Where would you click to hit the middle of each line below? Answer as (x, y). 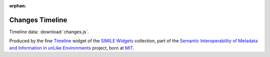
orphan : (18, 6)
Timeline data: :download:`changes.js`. (49, 32)
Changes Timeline (38, 20)
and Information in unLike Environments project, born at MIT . (72, 48)
